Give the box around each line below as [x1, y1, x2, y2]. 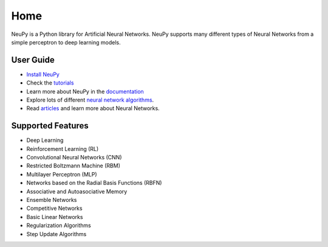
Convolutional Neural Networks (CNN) [26, 154, 122, 161]
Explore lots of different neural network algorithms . [26, 96, 154, 103]
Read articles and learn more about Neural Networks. [26, 105, 160, 112]
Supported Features [11, 120, 89, 131]
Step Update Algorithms [26, 230, 87, 237]
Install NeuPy [26, 71, 60, 78]
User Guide [11, 55, 55, 65]
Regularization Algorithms [26, 222, 91, 229]
